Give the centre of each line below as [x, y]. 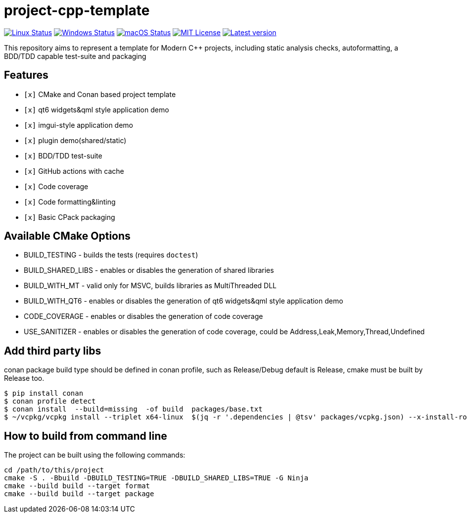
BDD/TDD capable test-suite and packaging [75, 56]
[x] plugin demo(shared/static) [75, 140]
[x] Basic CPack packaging [70, 217]
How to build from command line [86, 436]
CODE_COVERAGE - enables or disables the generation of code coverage [143, 316]
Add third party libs [53, 351]
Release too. [24, 378]
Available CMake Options [67, 236]
